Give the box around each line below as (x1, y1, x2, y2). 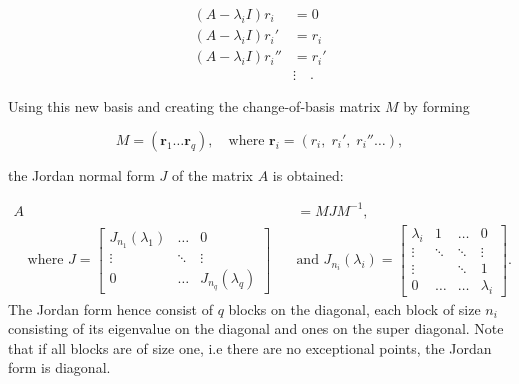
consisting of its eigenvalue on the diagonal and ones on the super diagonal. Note (8, 318, 504, 339)
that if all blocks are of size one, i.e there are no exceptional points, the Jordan (8, 337, 492, 358)
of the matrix (172, 164, 253, 185)
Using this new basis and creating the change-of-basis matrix (8, 96, 381, 117)
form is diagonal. (8, 357, 111, 378)
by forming (403, 96, 470, 117)
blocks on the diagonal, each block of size (228, 298, 481, 319)
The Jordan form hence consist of (8, 298, 213, 319)
